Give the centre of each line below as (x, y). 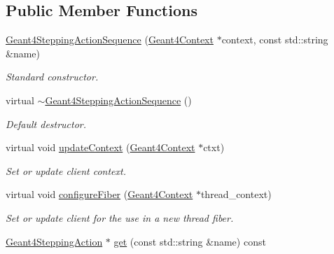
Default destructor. (46, 124)
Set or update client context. (66, 170)
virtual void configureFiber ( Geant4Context (99, 194)
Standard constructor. (52, 77)
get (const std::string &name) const (190, 241)
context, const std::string (275, 40)
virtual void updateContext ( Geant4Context (100, 147)
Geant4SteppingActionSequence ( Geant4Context (110, 40)
